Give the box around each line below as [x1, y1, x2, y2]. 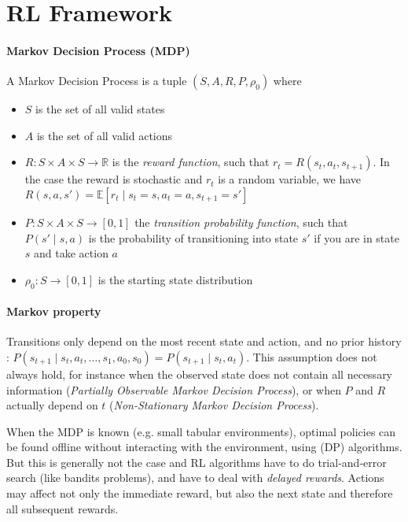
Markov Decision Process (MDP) [6, 42, 190, 58]
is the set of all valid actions [36, 127, 173, 143]
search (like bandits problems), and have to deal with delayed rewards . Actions [6, 469, 384, 486]
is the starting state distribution [97, 271, 253, 287]
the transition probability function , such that [134, 213, 348, 230]
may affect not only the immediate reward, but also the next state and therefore [6, 485, 393, 502]
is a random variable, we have [218, 171, 362, 187]
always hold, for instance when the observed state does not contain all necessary [6, 365, 393, 382]
